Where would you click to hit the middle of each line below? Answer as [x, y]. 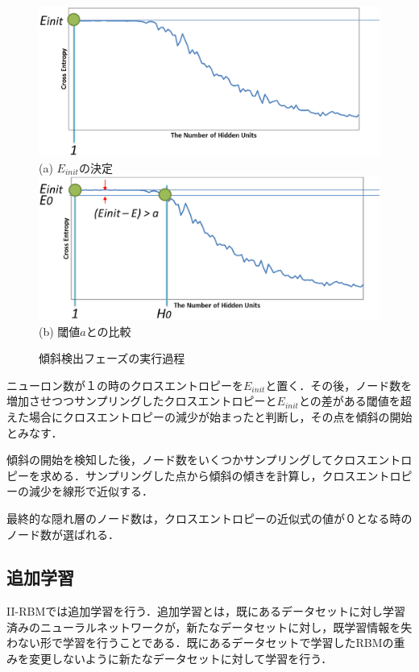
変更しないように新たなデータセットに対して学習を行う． [180, 659]
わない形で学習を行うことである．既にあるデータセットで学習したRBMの [200, 643]
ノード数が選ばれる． [63, 534]
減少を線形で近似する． [91, 491]
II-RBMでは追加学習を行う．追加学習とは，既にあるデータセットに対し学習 [206, 611]
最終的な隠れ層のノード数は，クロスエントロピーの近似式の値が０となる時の [209, 518]
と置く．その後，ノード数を [339, 385]
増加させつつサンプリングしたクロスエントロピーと [142, 401]
